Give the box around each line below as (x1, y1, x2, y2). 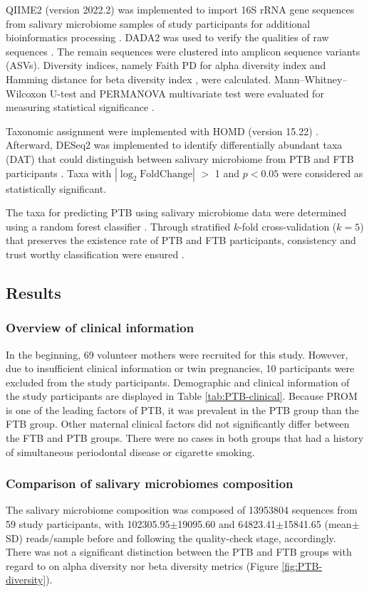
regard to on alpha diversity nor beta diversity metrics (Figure (6, 558, 279, 573)
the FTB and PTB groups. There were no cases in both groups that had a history (6, 430, 364, 445)
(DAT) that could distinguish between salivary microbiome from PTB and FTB (6, 151, 354, 166)
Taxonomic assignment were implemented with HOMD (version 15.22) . (6, 123, 319, 138)
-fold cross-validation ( (239, 218, 337, 233)
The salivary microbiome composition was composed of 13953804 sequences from (6, 502, 358, 517)
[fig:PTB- (281, 558, 323, 573)
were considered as (281, 165, 363, 180)
